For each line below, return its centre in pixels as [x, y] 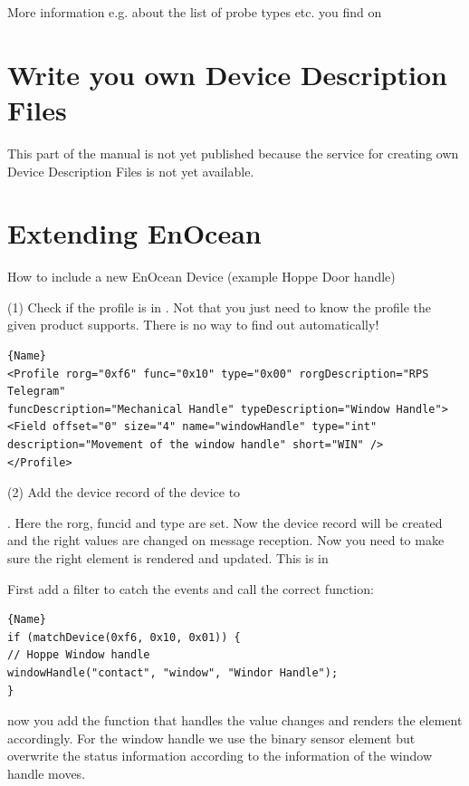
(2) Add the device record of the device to [124, 492]
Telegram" [37, 392]
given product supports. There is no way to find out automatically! [193, 325]
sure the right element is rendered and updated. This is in [168, 557]
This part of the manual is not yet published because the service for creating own [233, 153]
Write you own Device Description [227, 74]
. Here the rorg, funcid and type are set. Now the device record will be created [225, 522]
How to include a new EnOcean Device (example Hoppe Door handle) [201, 277]
